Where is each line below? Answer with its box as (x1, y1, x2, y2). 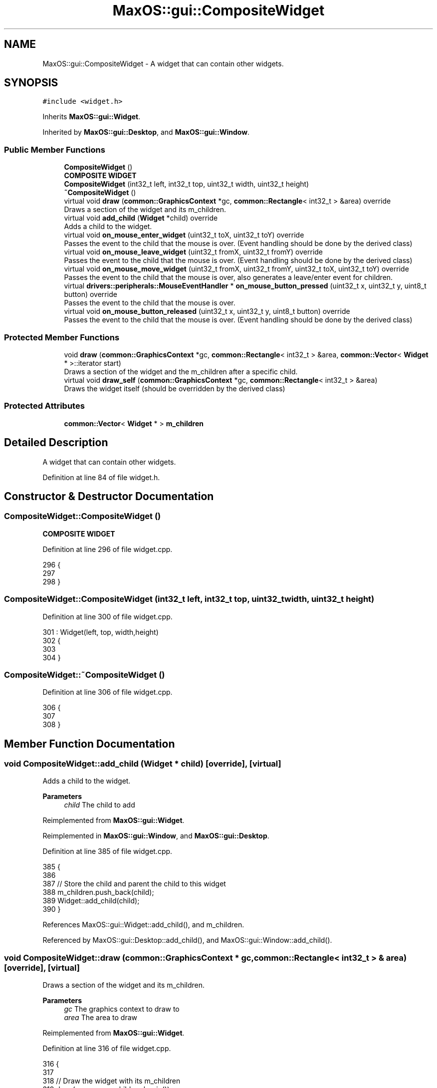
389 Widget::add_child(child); (42, 896, 140, 905)
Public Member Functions (4, 144, 105, 155)
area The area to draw (64, 1013, 137, 1022)
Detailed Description (4, 436, 108, 449)
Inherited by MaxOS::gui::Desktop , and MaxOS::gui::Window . (42, 128, 250, 137)
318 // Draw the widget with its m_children (42, 1077, 181, 1086)
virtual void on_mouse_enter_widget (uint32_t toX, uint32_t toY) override (64, 231, 304, 240)
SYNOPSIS (4, 76, 58, 89)
